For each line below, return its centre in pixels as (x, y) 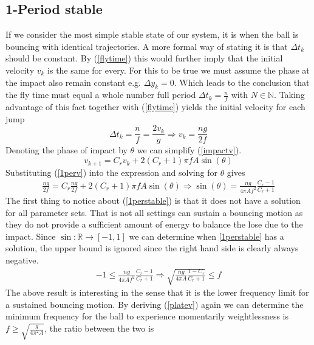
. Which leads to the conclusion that (242, 82)
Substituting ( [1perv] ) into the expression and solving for (111, 172)
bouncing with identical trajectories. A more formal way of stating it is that (147, 46)
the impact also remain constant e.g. (73, 82)
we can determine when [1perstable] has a (206, 236)
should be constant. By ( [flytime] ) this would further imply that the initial (144, 58)
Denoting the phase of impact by (67, 150)
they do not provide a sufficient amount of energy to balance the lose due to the (154, 224)
